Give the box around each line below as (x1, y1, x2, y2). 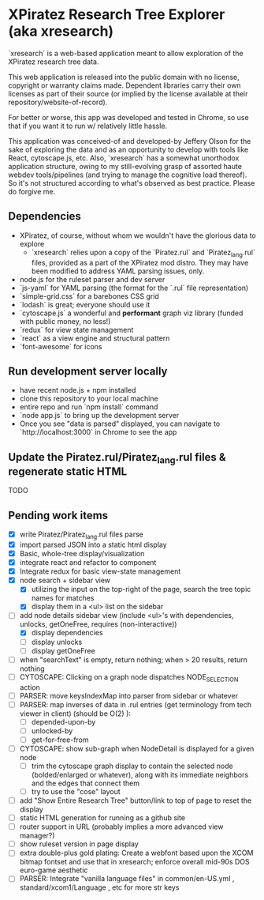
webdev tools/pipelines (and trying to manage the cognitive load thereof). (8, 170, 247, 179)
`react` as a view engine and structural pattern (19, 333, 170, 343)
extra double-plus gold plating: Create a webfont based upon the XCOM (19, 848, 254, 858)
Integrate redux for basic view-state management (19, 567, 181, 576)
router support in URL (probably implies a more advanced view (19, 822, 224, 831)
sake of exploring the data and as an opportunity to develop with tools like (8, 145, 249, 154)
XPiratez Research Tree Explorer (8, 6, 225, 24)
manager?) (19, 831, 55, 841)
